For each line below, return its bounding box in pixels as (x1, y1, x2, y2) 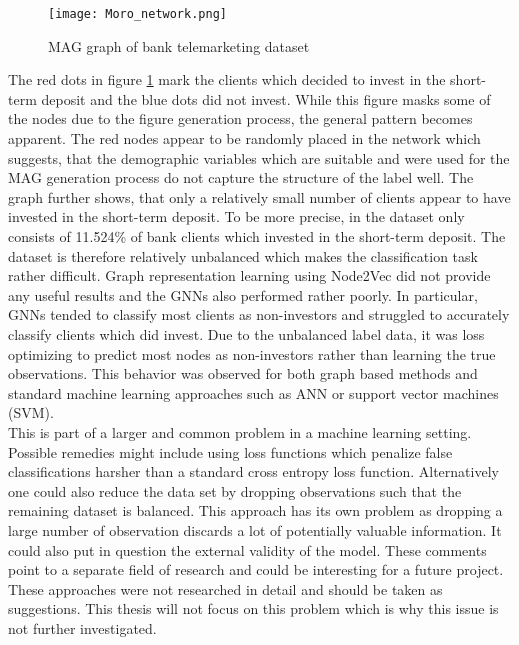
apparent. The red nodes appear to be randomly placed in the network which (8, 128, 481, 149)
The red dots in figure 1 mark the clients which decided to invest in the (8, 69, 446, 90)
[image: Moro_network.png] (48, 7, 227, 21)
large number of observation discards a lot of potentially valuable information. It (8, 519, 502, 540)
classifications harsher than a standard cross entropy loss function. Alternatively (8, 461, 499, 482)
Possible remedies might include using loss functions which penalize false (8, 441, 453, 462)
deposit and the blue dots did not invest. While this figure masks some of (41, 88, 491, 109)
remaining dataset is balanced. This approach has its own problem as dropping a (8, 500, 503, 521)
